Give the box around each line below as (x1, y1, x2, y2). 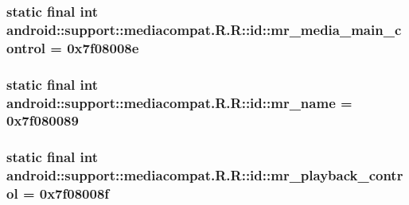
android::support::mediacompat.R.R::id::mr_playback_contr (6, 165, 403, 185)
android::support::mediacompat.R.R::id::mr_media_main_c (6, 19, 402, 39)
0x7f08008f (39, 184, 110, 203)
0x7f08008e (67, 37, 139, 57)
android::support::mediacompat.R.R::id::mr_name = (6, 92, 353, 112)
